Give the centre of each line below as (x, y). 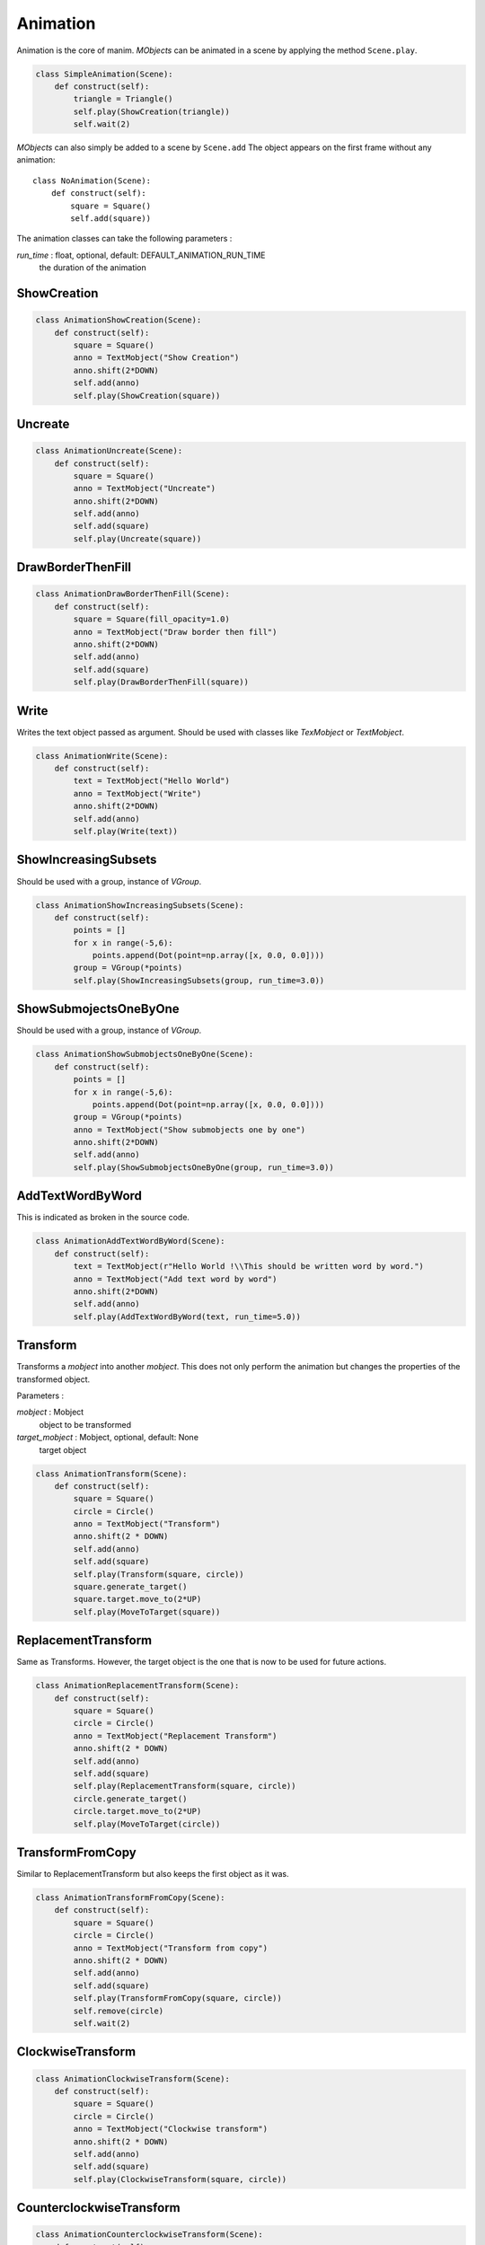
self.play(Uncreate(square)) (137, 538)
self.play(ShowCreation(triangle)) (152, 111)
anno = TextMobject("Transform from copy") (171, 1948)
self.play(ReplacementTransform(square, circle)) (185, 1786)
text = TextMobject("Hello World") (152, 781)
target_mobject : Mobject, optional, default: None (108, 1438)
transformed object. (53, 1379)
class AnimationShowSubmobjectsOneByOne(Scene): (145, 1054)
